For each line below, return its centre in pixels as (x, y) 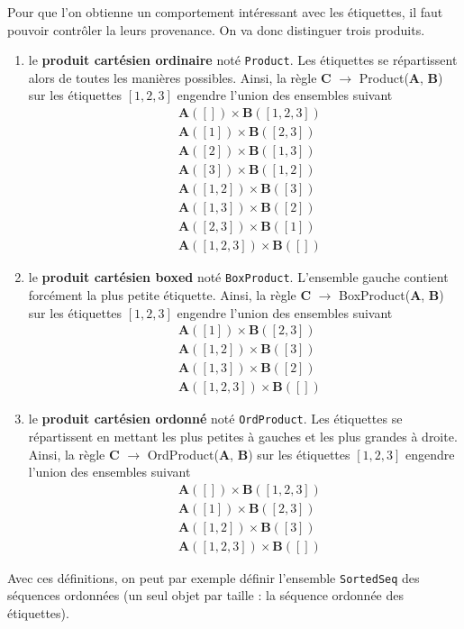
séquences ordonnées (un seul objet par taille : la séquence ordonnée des (205, 595)
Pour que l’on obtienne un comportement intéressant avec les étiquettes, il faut (225, 12)
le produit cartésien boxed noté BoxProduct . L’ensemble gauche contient (238, 277)
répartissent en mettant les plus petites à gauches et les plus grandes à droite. (243, 436)
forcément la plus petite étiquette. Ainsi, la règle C (170, 294)
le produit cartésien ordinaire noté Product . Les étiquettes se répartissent (243, 60)
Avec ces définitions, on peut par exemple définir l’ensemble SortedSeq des (214, 577)
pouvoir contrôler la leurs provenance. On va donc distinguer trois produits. (216, 29)
